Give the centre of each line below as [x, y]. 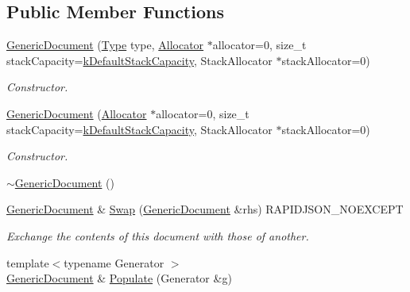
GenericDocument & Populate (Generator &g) [119, 278]
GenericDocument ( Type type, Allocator [105, 45]
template [28, 262]
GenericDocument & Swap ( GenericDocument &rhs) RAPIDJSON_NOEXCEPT [205, 209]
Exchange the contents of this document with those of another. [158, 235]
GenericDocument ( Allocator [77, 113]
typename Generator [114, 262]
